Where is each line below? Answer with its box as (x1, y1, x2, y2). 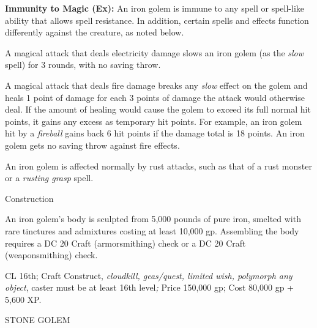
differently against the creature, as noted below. (5, 26, 184, 39)
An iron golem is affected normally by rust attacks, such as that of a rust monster (5, 159, 312, 172)
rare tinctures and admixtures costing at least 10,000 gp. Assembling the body (5, 224, 299, 237)
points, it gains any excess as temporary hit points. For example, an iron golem (5, 114, 302, 127)
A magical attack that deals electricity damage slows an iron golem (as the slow (5, 46, 304, 59)
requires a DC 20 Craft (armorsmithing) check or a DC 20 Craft (5, 236, 246, 249)
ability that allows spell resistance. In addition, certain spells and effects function (5, 13, 309, 26)
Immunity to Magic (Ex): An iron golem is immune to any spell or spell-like (5, 2, 305, 14)
